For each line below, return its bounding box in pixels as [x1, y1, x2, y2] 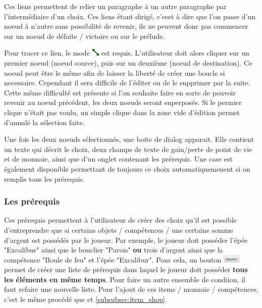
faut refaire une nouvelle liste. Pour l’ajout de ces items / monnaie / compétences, [4, 284, 258, 294]
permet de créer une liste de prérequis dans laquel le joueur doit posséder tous [4, 264, 248, 275]
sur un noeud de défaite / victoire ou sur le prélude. [4, 30, 165, 41]
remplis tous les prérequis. [4, 173, 85, 184]
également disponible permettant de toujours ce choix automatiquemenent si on [4, 163, 250, 174]
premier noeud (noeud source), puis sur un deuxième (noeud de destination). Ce [4, 57, 252, 68]
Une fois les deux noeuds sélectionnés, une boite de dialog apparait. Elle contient [4, 134, 254, 144]
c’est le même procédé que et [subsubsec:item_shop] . [4, 294, 167, 304]
